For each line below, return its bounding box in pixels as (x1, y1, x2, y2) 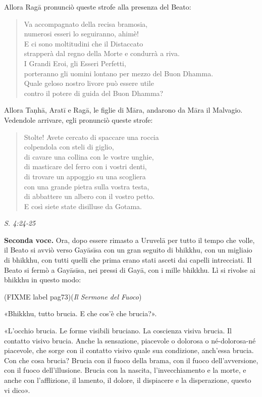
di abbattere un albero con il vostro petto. (24, 191, 155, 202)
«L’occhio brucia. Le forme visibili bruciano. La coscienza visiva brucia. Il (4, 325, 232, 336)
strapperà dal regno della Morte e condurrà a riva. (24, 48, 180, 59)
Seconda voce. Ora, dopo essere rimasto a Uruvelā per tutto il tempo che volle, (4, 234, 255, 245)
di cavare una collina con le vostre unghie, (24, 151, 154, 162)
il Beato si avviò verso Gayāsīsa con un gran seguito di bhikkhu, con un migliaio (4, 244, 252, 255)
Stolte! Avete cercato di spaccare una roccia (24, 131, 159, 142)
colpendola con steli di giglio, (24, 141, 114, 152)
